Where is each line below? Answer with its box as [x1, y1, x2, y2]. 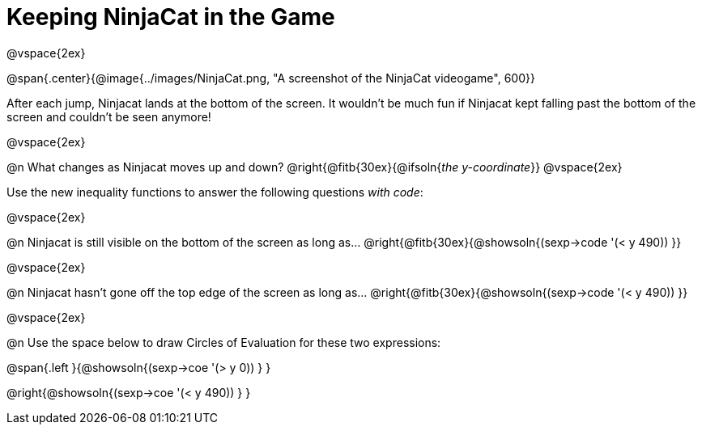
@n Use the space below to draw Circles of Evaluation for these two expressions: [6, 335, 441, 349]
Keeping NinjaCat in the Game [6, 3, 335, 31]
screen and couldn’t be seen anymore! [6, 109, 211, 124]
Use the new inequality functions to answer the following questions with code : [6, 184, 423, 199]
